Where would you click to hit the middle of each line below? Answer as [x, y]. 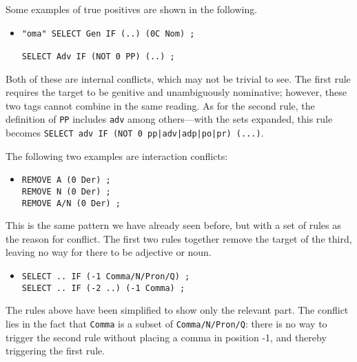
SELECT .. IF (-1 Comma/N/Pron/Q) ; [106, 276]
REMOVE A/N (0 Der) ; [71, 203]
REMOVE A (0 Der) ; [66, 180]
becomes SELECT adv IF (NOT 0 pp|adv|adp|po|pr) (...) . [135, 132]
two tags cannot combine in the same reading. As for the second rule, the [160, 105]
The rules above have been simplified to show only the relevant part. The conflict [177, 310]
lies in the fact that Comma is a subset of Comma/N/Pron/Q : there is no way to [166, 323]
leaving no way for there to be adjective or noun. [109, 252]
